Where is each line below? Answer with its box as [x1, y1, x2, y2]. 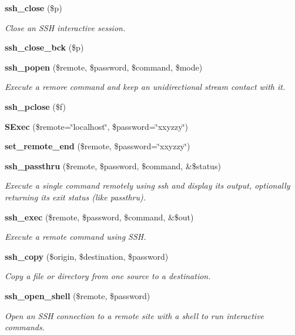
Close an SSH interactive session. [5, 21, 126, 33]
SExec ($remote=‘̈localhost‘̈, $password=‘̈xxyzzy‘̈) [5, 120, 188, 132]
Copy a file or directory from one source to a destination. [5, 270, 211, 282]
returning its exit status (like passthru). [5, 190, 146, 203]
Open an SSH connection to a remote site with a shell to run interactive [5, 309, 264, 321]
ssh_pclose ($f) [5, 100, 66, 112]
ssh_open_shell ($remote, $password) [5, 289, 150, 301]
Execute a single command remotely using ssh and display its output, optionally [5, 179, 290, 192]
